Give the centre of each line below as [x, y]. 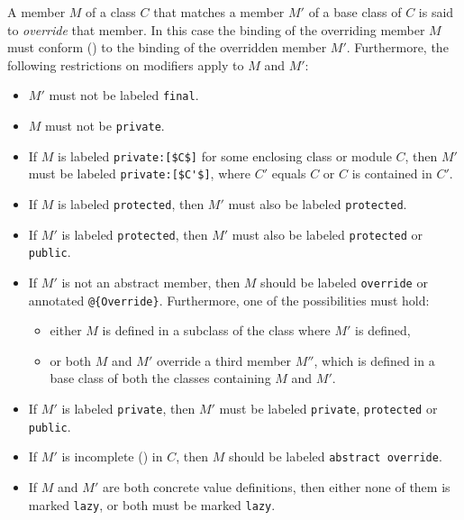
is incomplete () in [112, 456]
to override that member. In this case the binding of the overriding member [216, 29]
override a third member [224, 360]
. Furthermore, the [397, 47]
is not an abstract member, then [151, 282]
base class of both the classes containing [160, 378]
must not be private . [105, 126]
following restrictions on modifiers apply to [126, 64]
